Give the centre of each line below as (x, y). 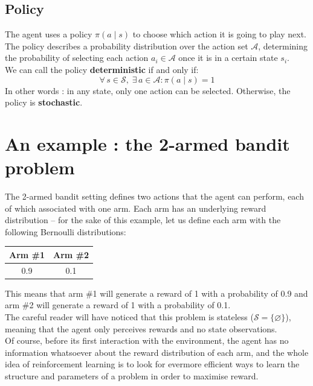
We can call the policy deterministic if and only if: (102, 69)
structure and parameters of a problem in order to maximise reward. (132, 376)
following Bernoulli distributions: (66, 231)
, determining (283, 46)
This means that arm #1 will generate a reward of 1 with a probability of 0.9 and (156, 293)
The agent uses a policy (49, 34)
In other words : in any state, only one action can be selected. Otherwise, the (148, 90)
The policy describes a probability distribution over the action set (127, 46)
